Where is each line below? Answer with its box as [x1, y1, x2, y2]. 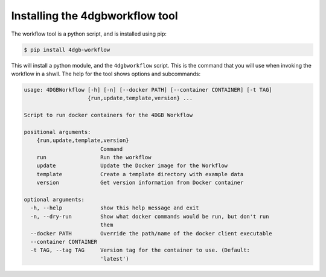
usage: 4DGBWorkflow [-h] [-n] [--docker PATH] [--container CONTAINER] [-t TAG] [24, 86, 273, 93]
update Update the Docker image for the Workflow [36, 162, 228, 169]
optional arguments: [24, 196, 85, 203]
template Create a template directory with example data [36, 171, 244, 177]
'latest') [100, 255, 129, 262]
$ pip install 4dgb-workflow [24, 46, 110, 53]
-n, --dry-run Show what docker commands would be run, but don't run [30, 213, 269, 220]
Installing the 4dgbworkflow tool [11, 9, 178, 22]
